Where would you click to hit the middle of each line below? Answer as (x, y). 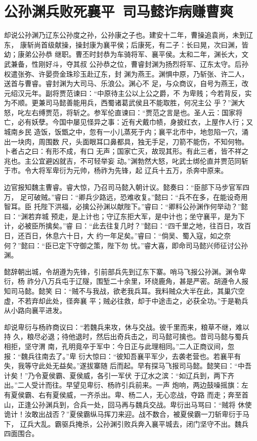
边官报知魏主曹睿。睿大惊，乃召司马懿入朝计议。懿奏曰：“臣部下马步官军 (123, 187)
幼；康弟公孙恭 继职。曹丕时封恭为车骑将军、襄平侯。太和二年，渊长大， (123, 54)
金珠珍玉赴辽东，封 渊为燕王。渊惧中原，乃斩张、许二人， (154, 73)
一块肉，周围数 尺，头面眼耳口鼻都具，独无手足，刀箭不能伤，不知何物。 (129, 141)
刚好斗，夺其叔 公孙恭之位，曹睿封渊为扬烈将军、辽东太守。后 (140, 64)
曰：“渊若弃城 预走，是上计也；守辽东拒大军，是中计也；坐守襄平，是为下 (125, 216)
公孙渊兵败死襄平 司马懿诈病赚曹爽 (119, 11)
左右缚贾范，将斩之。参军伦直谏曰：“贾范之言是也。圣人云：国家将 (133, 112)
